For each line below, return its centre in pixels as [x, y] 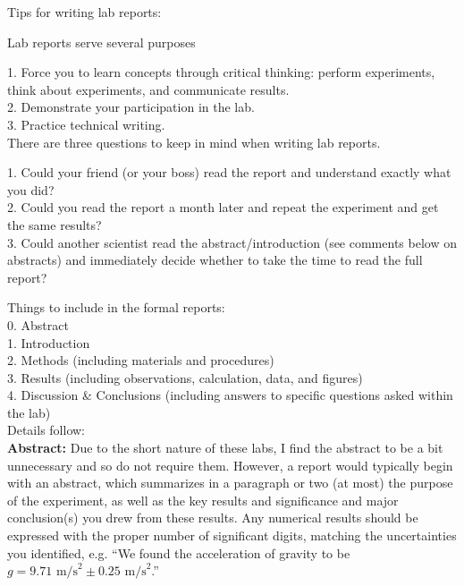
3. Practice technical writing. [86, 124]
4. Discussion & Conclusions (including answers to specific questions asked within [230, 395]
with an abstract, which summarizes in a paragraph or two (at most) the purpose [230, 483]
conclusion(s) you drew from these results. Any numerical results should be [213, 518]
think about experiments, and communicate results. [148, 89]
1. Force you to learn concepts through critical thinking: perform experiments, [221, 72]
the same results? [55, 224]
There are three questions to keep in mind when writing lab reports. [194, 142]
